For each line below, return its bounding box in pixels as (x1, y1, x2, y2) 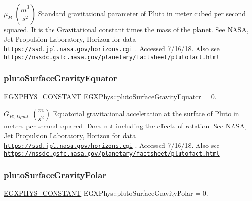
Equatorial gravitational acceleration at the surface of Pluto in (53, 109, 239, 119)
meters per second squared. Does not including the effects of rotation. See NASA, (4, 121, 247, 131)
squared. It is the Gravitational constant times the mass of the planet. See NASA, (4, 24, 249, 34)
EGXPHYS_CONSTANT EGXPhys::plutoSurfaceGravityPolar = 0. (4, 188, 208, 198)
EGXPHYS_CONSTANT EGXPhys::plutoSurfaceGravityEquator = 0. (4, 91, 216, 101)
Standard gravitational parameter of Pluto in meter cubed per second (38, 8, 246, 18)
